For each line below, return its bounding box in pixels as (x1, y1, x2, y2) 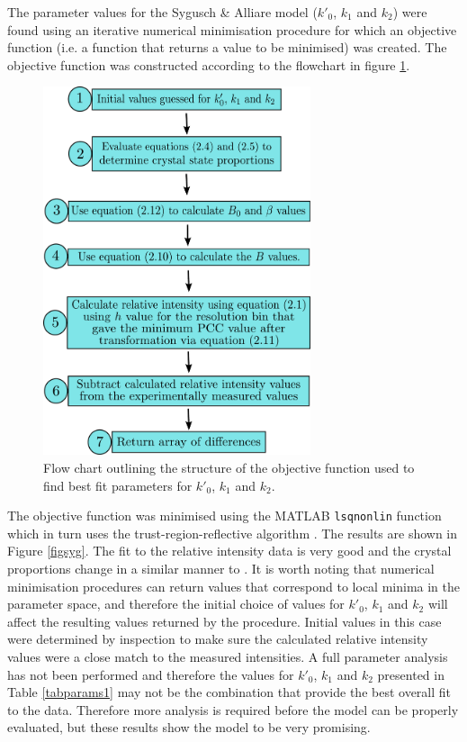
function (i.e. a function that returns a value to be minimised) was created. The (7, 38, 447, 57)
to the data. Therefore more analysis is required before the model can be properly (7, 700, 459, 719)
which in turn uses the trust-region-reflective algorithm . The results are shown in (7, 523, 458, 542)
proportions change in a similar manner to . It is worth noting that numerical (7, 559, 435, 578)
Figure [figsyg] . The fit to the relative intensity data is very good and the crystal (7, 541, 452, 560)
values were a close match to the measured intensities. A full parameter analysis (7, 647, 448, 665)
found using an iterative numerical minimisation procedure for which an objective (7, 20, 457, 39)
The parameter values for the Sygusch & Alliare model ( (7, 3, 318, 21)
